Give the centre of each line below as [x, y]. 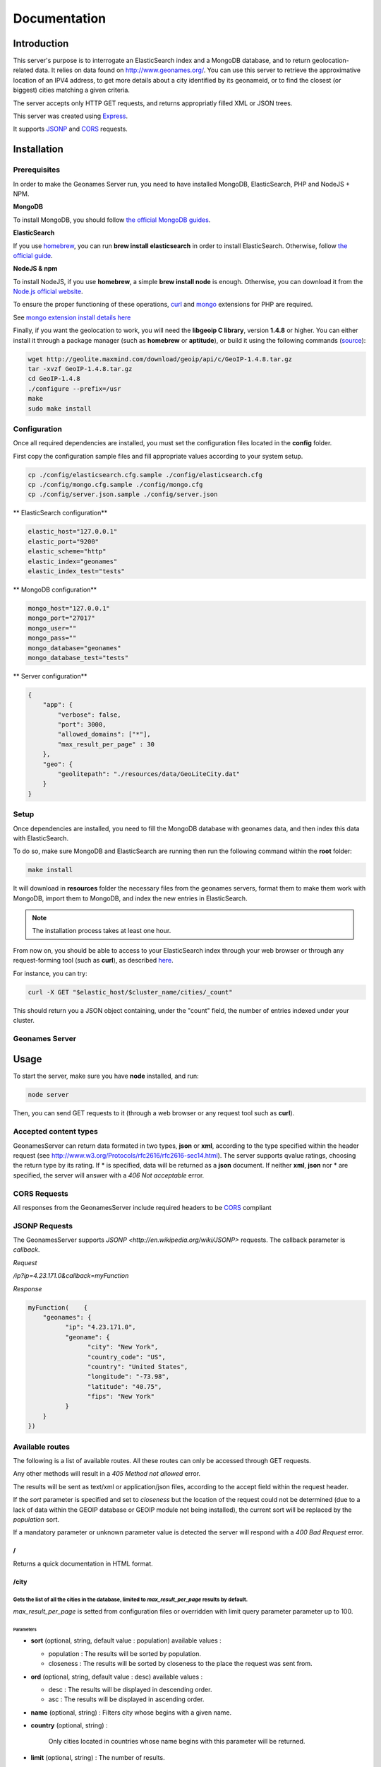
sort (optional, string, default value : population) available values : [126, 1640]
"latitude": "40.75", [125, 1386]
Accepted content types [55, 1132]
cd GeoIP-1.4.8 [54, 379]
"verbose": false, [89, 715]
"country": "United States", [138, 1367]
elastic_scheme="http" [67, 552]
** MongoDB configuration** [55, 589]
